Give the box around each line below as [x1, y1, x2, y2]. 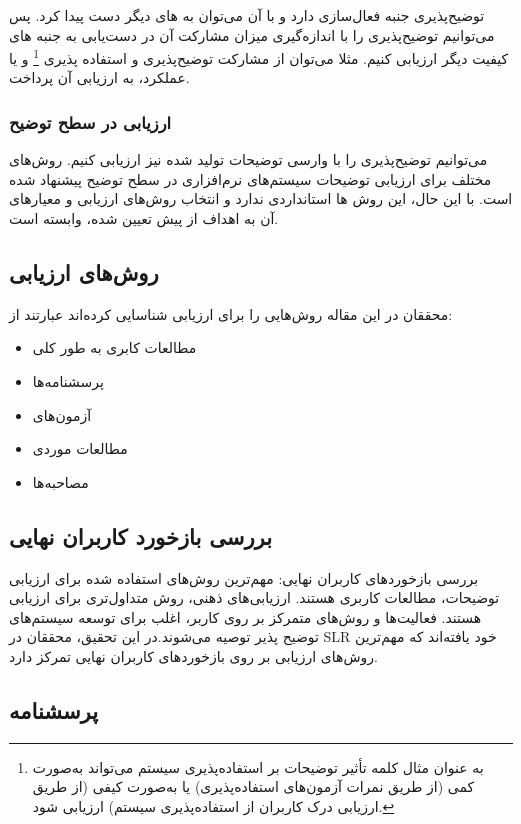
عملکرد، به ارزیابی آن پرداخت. [9, 67, 190, 88]
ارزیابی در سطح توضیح [9, 109, 172, 134]
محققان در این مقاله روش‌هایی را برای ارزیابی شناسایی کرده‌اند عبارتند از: [9, 303, 453, 324]
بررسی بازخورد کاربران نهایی [9, 520, 273, 551]
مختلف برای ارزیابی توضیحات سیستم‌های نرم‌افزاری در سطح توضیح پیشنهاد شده [9, 168, 492, 189]
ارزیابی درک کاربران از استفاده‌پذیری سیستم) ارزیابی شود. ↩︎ [32, 795, 395, 816]
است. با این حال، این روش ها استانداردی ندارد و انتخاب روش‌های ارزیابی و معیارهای [9, 188, 513, 209]
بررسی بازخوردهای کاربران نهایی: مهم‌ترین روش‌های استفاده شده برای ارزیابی [9, 567, 479, 588]
